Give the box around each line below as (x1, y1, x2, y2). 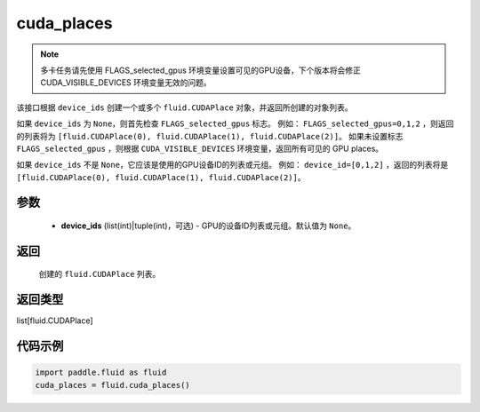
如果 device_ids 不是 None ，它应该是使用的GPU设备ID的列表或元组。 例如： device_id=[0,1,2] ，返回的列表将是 (16, 160, 449, 170)
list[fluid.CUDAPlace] (16, 315, 93, 326)
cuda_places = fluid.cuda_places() (35, 380, 190, 390)
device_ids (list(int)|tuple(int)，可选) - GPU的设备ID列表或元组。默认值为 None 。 (60, 220, 356, 231)
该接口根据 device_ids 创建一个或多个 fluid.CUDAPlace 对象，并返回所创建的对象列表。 (16, 102, 353, 113)
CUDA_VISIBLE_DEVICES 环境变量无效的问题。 (40, 77, 212, 88)
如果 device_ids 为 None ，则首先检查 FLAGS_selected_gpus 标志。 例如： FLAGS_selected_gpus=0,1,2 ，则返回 (16, 118, 454, 129)
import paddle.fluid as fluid (35, 368, 167, 377)
